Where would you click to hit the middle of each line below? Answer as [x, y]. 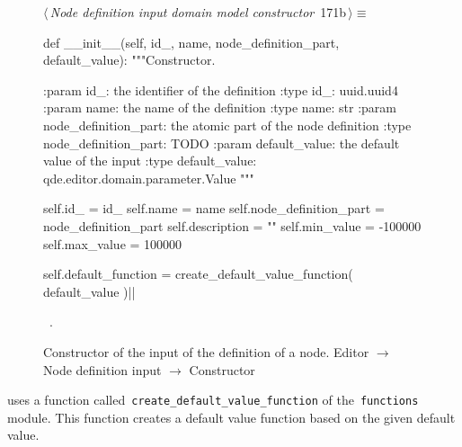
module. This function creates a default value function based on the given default [231, 417]
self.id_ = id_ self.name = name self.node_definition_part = [214, 208]
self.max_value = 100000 [113, 243]
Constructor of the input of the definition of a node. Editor [206, 351]
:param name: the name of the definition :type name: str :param [220, 107]
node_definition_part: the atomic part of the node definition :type [227, 125]
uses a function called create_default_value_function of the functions [213, 400]
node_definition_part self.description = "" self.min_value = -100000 [232, 225]
